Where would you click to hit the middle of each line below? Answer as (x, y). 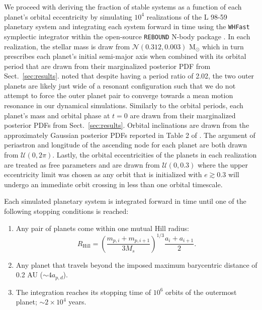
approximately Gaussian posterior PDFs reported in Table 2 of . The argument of (130, 135)
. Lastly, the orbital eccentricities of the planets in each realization (155, 155)
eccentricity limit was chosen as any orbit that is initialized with (103, 174)
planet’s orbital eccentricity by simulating (68, 16)
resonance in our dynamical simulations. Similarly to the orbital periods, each (124, 105)
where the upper (223, 164)
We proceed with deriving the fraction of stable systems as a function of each (123, 7)
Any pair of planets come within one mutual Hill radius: (102, 228)
